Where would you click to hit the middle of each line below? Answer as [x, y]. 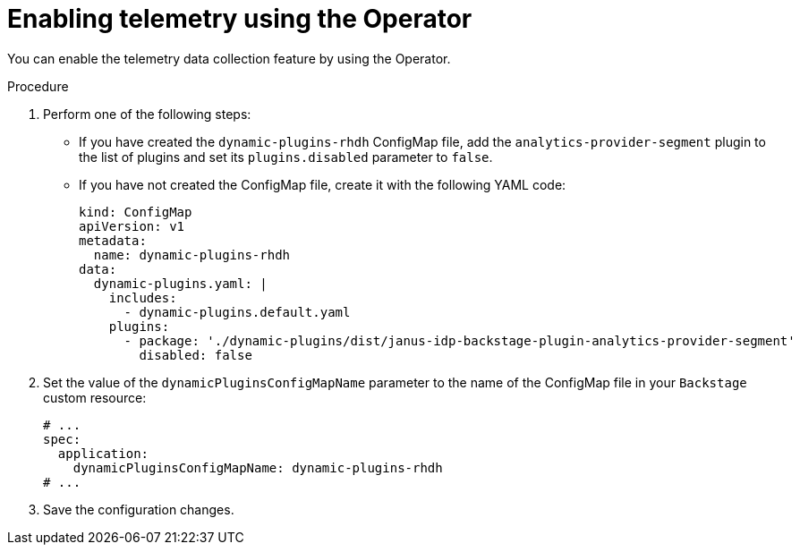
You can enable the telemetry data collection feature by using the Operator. [229, 58]
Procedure [38, 86]
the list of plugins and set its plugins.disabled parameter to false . [286, 157]
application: [103, 453]
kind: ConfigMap [136, 212]
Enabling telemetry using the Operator [240, 19]
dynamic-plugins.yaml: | [180, 283]
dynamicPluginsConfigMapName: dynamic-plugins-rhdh [258, 467]
